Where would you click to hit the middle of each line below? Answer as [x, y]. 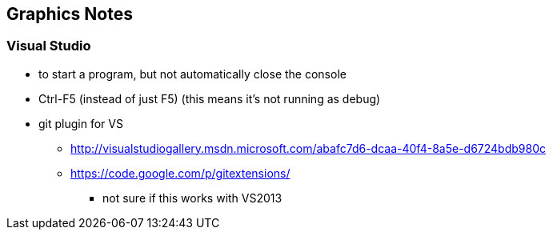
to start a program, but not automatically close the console [192, 74]
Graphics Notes [70, 14]
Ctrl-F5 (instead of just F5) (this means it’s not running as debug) [210, 98]
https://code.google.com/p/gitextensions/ [180, 173]
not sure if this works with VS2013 [192, 198]
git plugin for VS [81, 123]
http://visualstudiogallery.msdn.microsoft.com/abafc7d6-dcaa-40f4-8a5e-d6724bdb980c [309, 148]
